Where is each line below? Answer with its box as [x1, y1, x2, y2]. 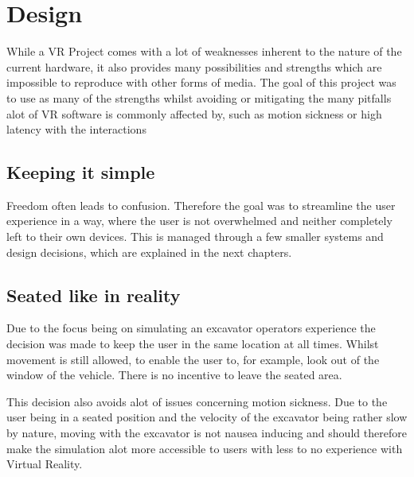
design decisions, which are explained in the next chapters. [6, 243, 292, 260]
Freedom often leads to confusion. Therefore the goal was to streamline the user [6, 196, 396, 213]
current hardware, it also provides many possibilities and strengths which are [6, 58, 382, 75]
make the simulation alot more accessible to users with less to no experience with [6, 440, 403, 456]
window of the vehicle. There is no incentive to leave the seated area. [6, 366, 342, 383]
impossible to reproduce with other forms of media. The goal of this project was [6, 74, 396, 91]
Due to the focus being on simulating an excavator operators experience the [6, 320, 376, 336]
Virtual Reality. [6, 456, 83, 472]
